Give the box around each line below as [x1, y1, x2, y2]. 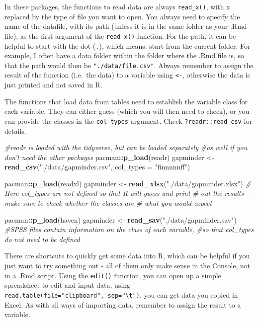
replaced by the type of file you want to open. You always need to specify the [4, 11, 240, 21]
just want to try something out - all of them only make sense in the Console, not [4, 260, 251, 271]
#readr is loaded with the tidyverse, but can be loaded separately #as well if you [4, 142, 248, 153]
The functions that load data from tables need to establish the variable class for [4, 96, 248, 106]
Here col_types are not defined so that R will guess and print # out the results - [4, 188, 249, 198]
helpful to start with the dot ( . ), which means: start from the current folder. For [4, 40, 251, 51]
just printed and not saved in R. [4, 80, 102, 90]
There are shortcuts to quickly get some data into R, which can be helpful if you [4, 250, 250, 261]
